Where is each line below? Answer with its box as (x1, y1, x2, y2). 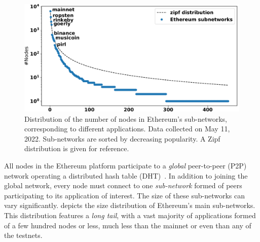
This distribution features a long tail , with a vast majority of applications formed (4, 210, 256, 220)
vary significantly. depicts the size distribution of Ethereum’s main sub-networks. (4, 200, 255, 211)
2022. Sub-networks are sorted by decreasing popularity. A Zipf (24, 133, 220, 144)
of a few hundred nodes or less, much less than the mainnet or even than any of (4, 220, 251, 230)
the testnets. (4, 230, 43, 240)
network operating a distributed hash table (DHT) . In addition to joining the (4, 170, 248, 181)
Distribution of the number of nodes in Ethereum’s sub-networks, (24, 113, 227, 124)
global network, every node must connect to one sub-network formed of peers (4, 180, 242, 191)
